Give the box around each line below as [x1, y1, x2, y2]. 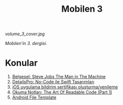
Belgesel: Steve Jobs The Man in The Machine [12, 74, 106, 80]
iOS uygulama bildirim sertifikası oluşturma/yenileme [12, 84, 118, 90]
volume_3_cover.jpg [5, 31, 45, 37]
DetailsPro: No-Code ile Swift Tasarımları [12, 79, 94, 85]
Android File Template [12, 94, 57, 101]
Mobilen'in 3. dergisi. [5, 41, 47, 46]
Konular [5, 58, 38, 69]
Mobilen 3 [61, 3, 103, 15]
